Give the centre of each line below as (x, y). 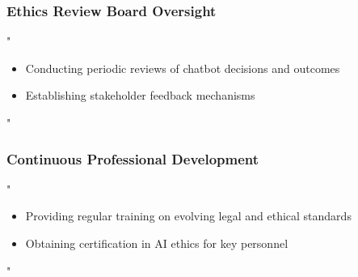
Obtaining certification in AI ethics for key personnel (157, 243)
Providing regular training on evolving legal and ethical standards (188, 216)
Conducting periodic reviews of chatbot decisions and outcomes (183, 68)
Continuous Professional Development (133, 158)
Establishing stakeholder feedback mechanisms (140, 95)
